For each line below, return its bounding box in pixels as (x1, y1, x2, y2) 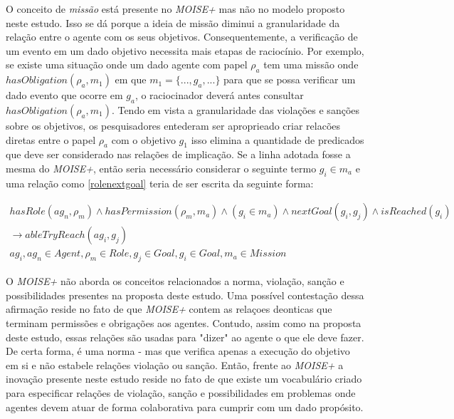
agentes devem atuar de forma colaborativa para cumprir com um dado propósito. (6, 399, 364, 414)
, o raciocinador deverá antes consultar (134, 88, 304, 103)
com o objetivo (111, 132, 176, 147)
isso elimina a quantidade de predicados (191, 132, 364, 147)
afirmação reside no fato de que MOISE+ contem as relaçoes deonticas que (6, 301, 332, 316)
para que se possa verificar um (223, 72, 356, 87)
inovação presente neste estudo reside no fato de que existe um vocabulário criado (6, 371, 362, 386)
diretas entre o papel (6, 132, 96, 147)
